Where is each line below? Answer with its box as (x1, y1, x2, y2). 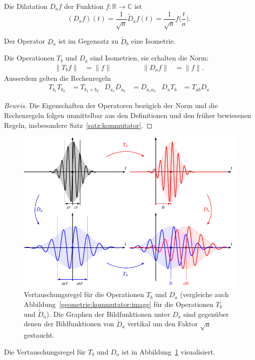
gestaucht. (24, 330, 55, 340)
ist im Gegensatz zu (58, 36, 119, 46)
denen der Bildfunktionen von (24, 318, 114, 329)
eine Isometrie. (131, 36, 176, 46)
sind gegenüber (183, 308, 229, 319)
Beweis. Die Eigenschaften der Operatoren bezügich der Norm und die (4, 100, 218, 111)
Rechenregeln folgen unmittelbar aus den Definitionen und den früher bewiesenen (4, 110, 252, 120)
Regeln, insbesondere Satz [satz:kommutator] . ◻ (4, 120, 153, 130)
